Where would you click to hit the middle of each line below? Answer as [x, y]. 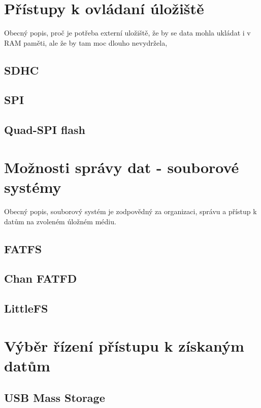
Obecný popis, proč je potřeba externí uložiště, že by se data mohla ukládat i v [127, 33]
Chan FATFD [41, 278]
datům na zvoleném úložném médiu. [60, 221]
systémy [33, 187]
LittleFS [26, 308]
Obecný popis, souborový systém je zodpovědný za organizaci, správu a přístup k [130, 211]
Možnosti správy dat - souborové [122, 167]
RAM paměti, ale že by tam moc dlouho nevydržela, [86, 42]
